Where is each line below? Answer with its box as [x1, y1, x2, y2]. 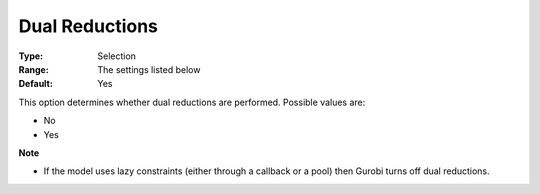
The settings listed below [97, 63, 201, 75]
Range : [18, 63, 49, 75]
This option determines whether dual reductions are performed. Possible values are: [18, 96, 366, 108]
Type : [18, 50, 44, 62]
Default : [18, 78, 54, 90]
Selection [97, 50, 137, 62]
